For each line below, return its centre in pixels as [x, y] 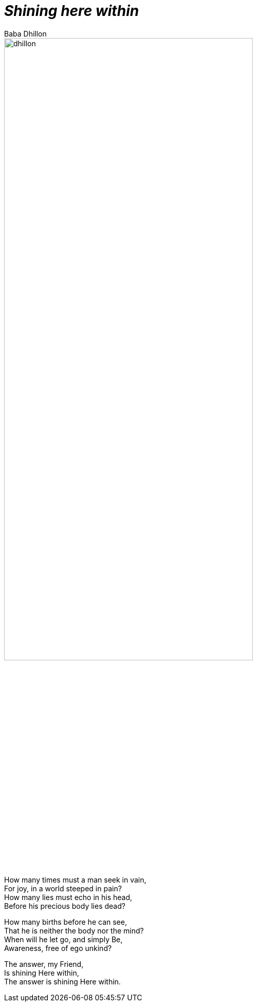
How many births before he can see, [66, 922]
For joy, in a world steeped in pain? [63, 888]
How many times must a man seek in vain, [75, 879]
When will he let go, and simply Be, [63, 939]
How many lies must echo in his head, [68, 897]
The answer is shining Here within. [62, 981]
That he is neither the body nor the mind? [74, 930]
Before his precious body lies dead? [65, 906]
